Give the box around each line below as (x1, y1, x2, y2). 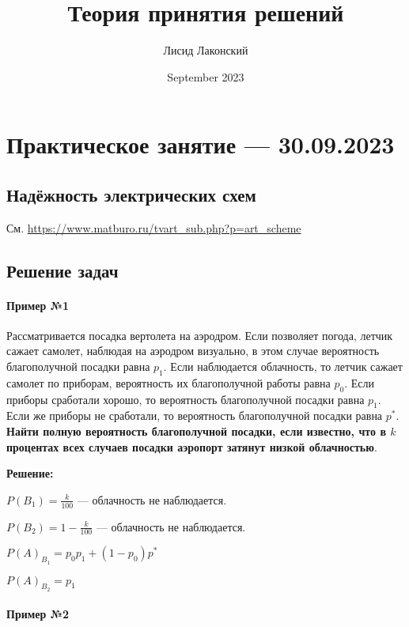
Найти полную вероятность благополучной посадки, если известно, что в (6, 423, 386, 440)
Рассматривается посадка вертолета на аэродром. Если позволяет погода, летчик (6, 327, 393, 343)
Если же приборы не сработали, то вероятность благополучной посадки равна (6, 407, 383, 424)
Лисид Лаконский (163, 42, 248, 59)
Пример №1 (6, 297, 70, 313)
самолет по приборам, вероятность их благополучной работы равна (6, 374, 331, 391)
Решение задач (6, 258, 119, 282)
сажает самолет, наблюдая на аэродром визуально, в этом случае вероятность (6, 342, 380, 359)
